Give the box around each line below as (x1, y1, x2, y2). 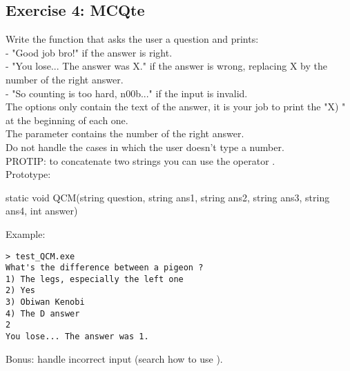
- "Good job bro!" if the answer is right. (6, 45, 173, 59)
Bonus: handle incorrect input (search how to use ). (6, 351, 223, 365)
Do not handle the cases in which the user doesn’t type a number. (6, 139, 284, 154)
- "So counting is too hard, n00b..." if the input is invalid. (6, 86, 248, 100)
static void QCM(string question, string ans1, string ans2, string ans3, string (6, 190, 330, 204)
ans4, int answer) (6, 203, 78, 218)
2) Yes (6, 285, 35, 296)
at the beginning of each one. (6, 112, 128, 127)
